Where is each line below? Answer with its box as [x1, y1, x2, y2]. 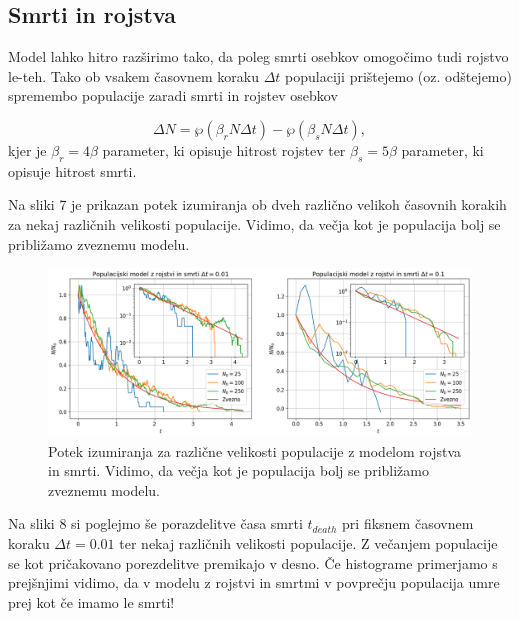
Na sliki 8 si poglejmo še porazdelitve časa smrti [8, 513, 303, 534]
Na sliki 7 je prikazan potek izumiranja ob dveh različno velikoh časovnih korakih [8, 194, 507, 215]
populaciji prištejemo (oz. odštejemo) [285, 65, 512, 86]
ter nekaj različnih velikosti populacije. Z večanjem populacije [119, 533, 498, 554]
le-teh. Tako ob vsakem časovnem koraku [8, 65, 259, 86]
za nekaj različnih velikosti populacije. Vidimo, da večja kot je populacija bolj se [8, 213, 501, 234]
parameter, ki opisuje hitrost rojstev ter [102, 139, 346, 160]
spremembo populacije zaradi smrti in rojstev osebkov [8, 85, 338, 106]
